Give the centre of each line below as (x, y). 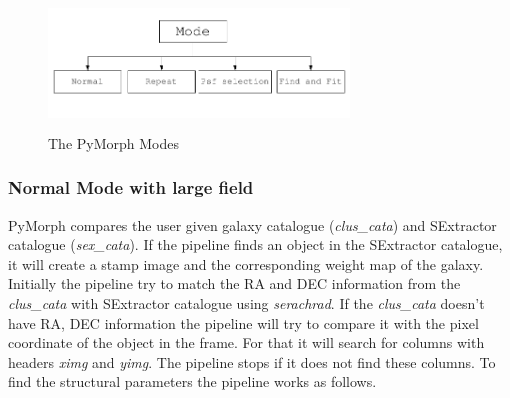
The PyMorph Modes (113, 142)
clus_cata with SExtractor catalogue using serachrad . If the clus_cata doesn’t (246, 303)
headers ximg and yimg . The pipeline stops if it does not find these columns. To (252, 361)
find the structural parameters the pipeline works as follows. (192, 381)
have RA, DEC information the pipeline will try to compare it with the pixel (243, 322)
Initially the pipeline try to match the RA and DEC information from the (234, 283)
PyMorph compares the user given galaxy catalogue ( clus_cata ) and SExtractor (252, 224)
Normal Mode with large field (131, 187)
